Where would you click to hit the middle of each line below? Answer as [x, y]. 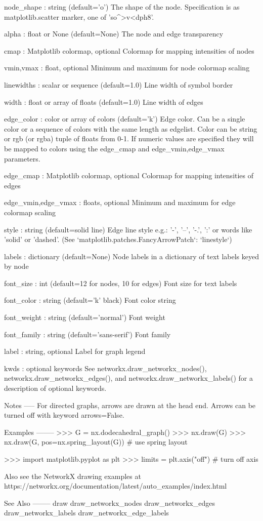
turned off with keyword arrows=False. [64, 415]
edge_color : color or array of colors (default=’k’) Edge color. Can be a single [125, 119]
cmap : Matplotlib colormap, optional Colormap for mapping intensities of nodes [129, 50]
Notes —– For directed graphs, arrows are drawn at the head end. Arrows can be [130, 405]
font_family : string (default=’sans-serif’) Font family [87, 334]
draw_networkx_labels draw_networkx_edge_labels [86, 513]
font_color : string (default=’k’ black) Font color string [90, 300]
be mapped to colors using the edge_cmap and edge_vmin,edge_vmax [114, 148]
